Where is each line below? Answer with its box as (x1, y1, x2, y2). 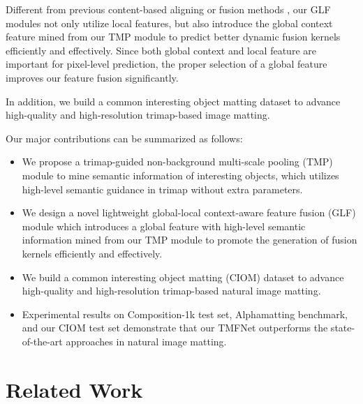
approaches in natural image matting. (66, 334, 227, 348)
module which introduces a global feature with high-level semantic (22, 218, 306, 233)
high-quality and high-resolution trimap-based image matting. (6, 107, 270, 122)
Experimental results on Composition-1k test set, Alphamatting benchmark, (22, 306, 348, 321)
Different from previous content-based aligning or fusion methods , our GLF (6, 2, 331, 16)
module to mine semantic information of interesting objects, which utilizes (22, 167, 339, 182)
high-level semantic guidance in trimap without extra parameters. (22, 181, 303, 196)
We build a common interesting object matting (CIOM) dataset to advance (22, 269, 344, 284)
